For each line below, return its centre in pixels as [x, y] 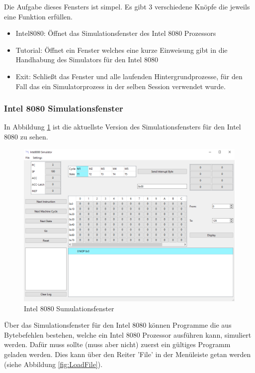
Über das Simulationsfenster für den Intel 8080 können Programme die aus [118, 325]
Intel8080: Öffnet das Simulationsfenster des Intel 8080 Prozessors [116, 33]
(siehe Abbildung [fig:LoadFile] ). [53, 364]
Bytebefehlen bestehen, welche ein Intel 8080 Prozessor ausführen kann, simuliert [128, 334]
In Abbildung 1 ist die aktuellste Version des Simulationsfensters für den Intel [123, 127]
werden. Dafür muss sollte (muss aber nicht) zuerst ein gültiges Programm [117, 344]
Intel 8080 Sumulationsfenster [69, 308]
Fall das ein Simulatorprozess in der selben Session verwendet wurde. [121, 86]
